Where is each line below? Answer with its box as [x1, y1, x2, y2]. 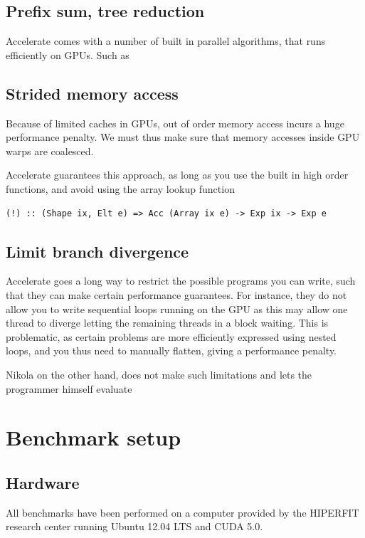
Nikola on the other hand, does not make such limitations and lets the [6, 366, 312, 381]
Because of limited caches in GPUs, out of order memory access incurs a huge [6, 115, 344, 130]
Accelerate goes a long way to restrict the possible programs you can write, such [6, 273, 356, 288]
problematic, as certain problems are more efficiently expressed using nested [6, 329, 337, 344]
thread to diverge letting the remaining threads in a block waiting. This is [6, 315, 329, 330]
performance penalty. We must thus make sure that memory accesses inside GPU [6, 130, 360, 144]
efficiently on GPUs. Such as [6, 47, 129, 62]
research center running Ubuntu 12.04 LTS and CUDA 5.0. [6, 519, 263, 534]
